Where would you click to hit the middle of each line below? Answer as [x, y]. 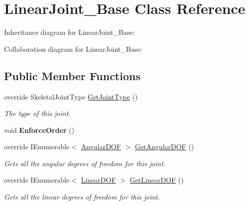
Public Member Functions [72, 75]
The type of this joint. [37, 113]
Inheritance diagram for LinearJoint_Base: [69, 32]
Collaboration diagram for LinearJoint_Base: [73, 49]
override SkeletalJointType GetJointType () [71, 96]
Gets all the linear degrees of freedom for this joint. [82, 197]
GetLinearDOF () [157, 180]
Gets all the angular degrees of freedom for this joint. [85, 163]
